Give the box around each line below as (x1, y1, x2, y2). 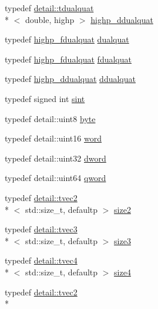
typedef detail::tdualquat (5, 2, 94, 14)
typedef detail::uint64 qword (5, 172, 106, 184)
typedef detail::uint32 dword (5, 152, 106, 164)
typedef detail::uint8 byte (5, 112, 96, 124)
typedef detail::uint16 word (5, 132, 102, 144)
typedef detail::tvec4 (5, 254, 78, 267)
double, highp (25, 13, 75, 25)
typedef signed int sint (5, 92, 85, 104)
